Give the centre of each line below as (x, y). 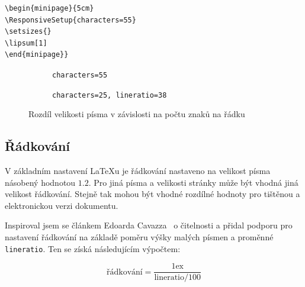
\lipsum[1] (26, 43)
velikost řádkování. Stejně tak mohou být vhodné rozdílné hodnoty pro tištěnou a (152, 194)
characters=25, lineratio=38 (110, 95)
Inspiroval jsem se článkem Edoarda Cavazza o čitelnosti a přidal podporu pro (149, 225)
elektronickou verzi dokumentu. (62, 205)
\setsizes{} (28, 32)
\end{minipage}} (37, 55)
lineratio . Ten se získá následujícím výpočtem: (93, 248)
